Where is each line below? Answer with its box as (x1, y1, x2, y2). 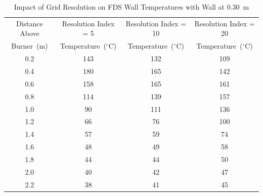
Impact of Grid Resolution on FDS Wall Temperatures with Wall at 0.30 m (14, 2, 249, 12)
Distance (16, 18, 43, 28)
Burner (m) (11, 41, 48, 51)
